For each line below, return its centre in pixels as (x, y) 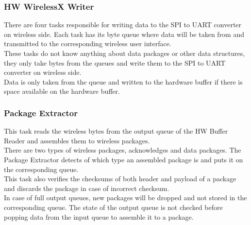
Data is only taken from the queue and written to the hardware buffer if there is (123, 81)
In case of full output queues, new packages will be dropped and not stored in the (125, 198)
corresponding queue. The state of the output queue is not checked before (113, 207)
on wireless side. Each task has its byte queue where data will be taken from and (124, 34)
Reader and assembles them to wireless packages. (77, 140)
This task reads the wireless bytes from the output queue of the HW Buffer (116, 131)
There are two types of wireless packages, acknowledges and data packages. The (123, 150)
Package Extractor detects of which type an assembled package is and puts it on (124, 159)
